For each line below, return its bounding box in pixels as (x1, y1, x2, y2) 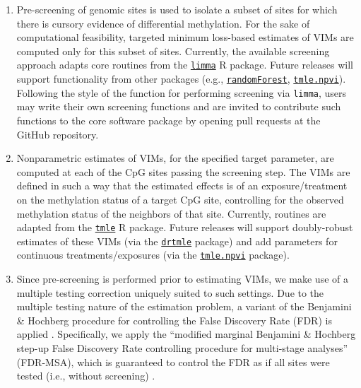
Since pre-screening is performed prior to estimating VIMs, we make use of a (16, 271, 348, 286)
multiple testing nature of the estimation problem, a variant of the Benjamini (16, 299, 352, 314)
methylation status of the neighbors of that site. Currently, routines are (16, 206, 326, 221)
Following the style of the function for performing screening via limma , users (16, 85, 347, 100)
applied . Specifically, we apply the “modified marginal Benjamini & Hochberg (16, 327, 356, 341)
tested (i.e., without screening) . (16, 368, 155, 383)
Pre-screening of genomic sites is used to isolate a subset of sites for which (16, 2, 338, 16)
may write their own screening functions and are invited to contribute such (16, 99, 341, 114)
